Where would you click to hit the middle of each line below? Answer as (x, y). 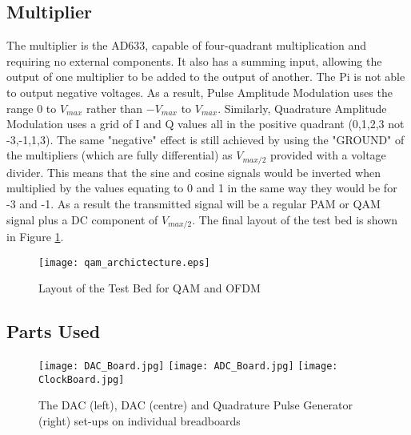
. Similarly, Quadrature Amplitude (302, 108)
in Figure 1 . (35, 237)
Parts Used (54, 331)
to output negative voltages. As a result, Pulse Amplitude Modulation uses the (200, 92)
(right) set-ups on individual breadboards (140, 421)
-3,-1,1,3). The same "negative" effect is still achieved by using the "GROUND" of (205, 139)
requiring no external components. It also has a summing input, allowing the (194, 60)
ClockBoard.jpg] (82, 379)
